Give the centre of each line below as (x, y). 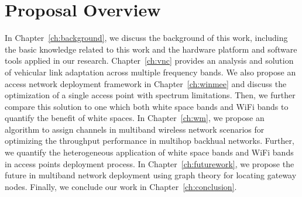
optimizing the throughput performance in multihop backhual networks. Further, (150, 141)
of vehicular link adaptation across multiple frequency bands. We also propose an (150, 72)
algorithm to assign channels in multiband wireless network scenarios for (135, 129)
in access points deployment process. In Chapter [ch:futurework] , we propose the (150, 163)
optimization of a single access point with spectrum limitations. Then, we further (150, 95)
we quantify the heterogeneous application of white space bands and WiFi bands (149, 152)
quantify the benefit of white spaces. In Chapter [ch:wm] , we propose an (135, 118)
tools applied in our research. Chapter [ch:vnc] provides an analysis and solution (149, 61)
